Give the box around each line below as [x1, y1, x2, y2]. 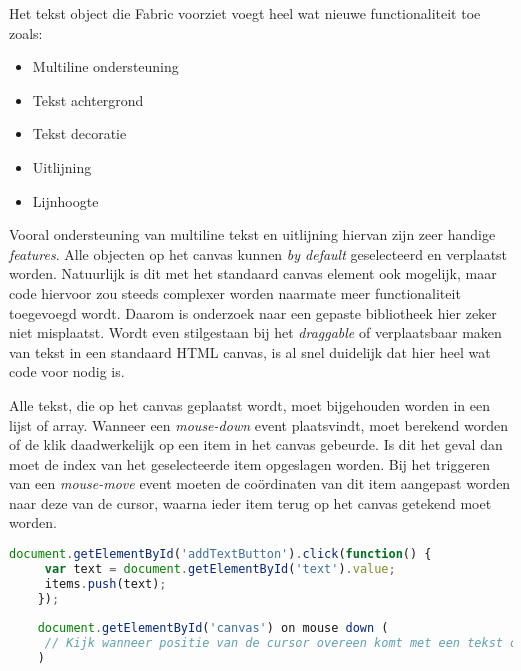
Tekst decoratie [32, 123, 127, 144]
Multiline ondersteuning [32, 56, 179, 77]
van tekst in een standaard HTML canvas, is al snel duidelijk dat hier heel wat [9, 341, 491, 362]
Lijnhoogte [32, 190, 99, 211]
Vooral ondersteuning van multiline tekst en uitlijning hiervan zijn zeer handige [9, 224, 496, 245]
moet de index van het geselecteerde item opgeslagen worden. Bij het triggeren [9, 453, 491, 474]
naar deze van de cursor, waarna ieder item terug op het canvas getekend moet [9, 492, 492, 513]
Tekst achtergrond [32, 89, 144, 110]
